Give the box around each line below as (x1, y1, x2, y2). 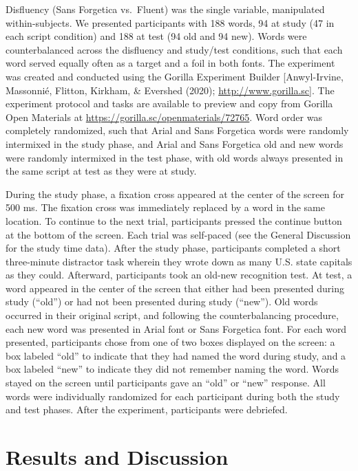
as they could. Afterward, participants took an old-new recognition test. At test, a (6, 267, 352, 282)
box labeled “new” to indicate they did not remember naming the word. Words (6, 362, 339, 376)
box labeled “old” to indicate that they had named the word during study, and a (6, 348, 346, 362)
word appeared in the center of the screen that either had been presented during (6, 281, 344, 295)
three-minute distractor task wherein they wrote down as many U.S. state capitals (6, 254, 352, 268)
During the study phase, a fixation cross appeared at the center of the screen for (6, 186, 344, 201)
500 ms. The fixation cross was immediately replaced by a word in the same (6, 200, 325, 215)
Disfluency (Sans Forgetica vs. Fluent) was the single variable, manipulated (6, 2, 325, 16)
